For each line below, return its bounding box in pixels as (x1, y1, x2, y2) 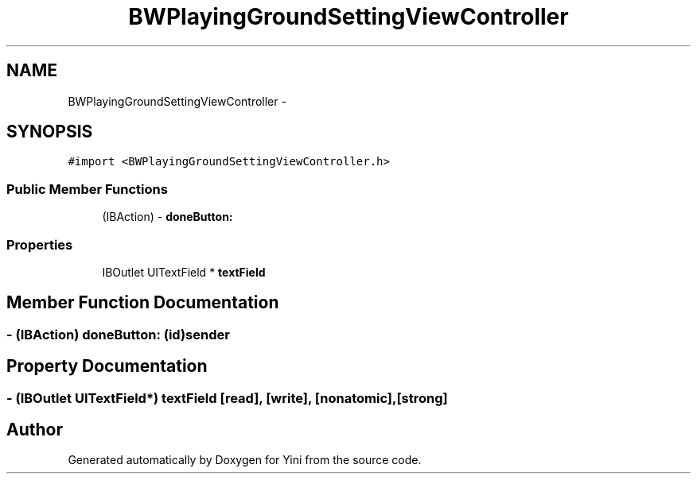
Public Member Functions (6, 180, 168, 197)
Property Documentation (6, 356, 208, 377)
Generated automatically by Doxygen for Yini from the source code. (68, 453, 422, 467)
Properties (6, 236, 73, 253)
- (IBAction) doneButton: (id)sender (6, 326, 230, 343)
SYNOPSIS (6, 122, 93, 142)
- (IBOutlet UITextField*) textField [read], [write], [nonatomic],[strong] (6, 389, 448, 406)
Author (6, 420, 63, 440)
